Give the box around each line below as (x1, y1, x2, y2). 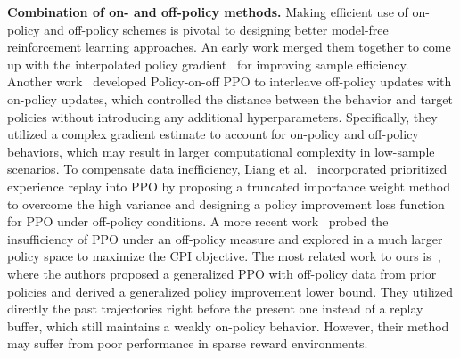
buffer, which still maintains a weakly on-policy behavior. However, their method (7, 316, 449, 335)
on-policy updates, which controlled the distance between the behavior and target (7, 89, 454, 108)
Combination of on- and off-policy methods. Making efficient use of (7, 3, 408, 20)
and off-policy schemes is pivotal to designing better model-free (44, 20, 389, 38)
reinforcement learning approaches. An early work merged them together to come (7, 37, 451, 56)
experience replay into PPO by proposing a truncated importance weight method (7, 176, 450, 195)
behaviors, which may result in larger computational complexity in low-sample (7, 142, 435, 160)
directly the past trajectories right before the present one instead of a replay (7, 299, 423, 318)
